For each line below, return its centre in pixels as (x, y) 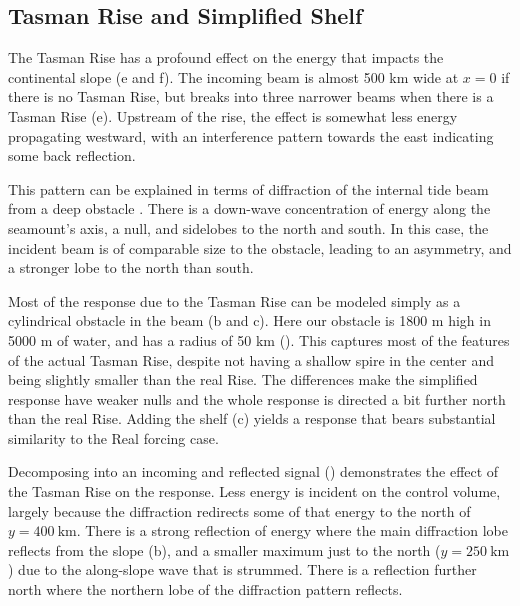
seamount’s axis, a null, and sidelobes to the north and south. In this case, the (248, 227)
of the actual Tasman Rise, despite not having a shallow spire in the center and (251, 359)
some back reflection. (72, 155)
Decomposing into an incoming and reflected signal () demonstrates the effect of (253, 471)
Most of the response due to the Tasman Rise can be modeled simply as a (234, 300)
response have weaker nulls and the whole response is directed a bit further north (257, 398)
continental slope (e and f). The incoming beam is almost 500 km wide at (233, 76)
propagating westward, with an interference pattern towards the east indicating (251, 135)
